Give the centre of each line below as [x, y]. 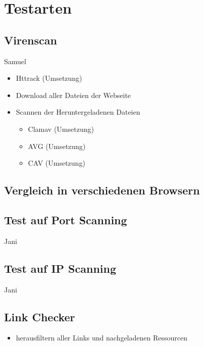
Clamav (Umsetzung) [61, 129]
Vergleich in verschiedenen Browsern [102, 190]
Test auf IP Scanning [60, 268]
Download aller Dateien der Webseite [73, 95]
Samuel [15, 61]
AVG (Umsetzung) [57, 146]
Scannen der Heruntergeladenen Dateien [78, 112]
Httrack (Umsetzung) [49, 78]
